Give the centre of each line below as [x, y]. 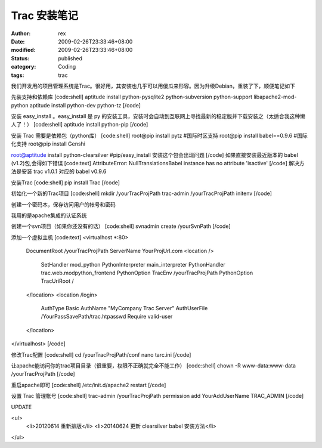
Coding [67, 67]
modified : [23, 50]
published [70, 58]
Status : [20, 58]
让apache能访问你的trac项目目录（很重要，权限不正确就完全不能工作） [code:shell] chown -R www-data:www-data [154, 366]
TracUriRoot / [57, 281]
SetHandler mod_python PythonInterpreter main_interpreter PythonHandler [133, 264]
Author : [21, 33]
